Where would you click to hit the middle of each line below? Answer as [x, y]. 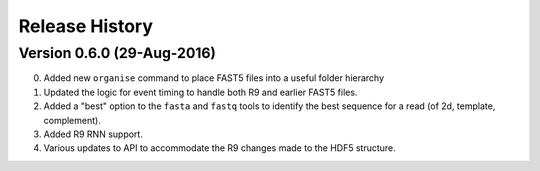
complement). [72, 120]
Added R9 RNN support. [93, 134]
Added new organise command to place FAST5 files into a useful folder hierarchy [214, 78]
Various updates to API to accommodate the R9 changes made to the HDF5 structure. [220, 148]
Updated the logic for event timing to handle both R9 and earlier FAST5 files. [200, 92]
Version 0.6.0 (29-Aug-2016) [117, 53]
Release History [86, 26]
